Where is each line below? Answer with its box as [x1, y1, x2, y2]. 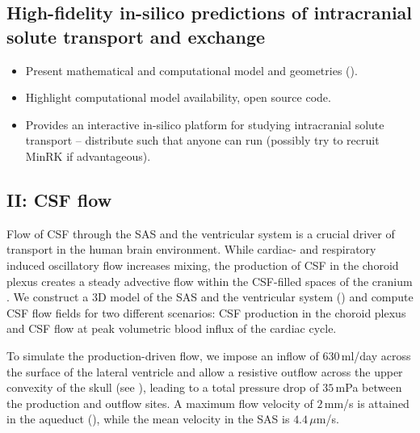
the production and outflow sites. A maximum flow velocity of [6, 394, 313, 411]
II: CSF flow [6, 187, 112, 212]
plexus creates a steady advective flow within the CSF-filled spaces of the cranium [6, 272, 413, 289]
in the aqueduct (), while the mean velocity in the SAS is [6, 410, 290, 427]
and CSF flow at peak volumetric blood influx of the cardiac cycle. [6, 320, 337, 337]
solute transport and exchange [6, 23, 266, 48]
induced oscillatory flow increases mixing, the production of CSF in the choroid [6, 256, 399, 273]
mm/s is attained [324, 394, 409, 411]
